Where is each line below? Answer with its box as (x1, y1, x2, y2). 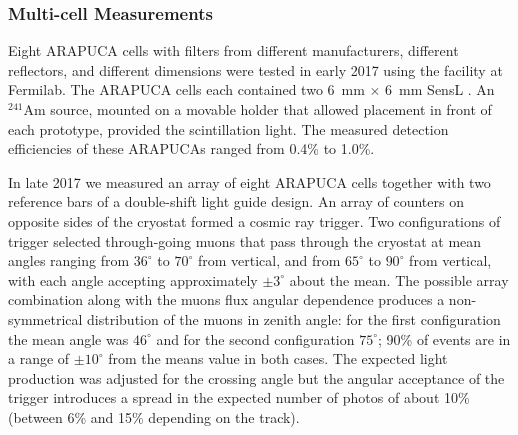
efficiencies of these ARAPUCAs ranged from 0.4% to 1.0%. (8, 138, 375, 159)
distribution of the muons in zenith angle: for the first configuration (87, 308, 501, 329)
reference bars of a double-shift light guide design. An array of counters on (8, 191, 464, 212)
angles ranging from (8, 250, 130, 271)
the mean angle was (8, 328, 129, 349)
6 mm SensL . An (385, 79, 495, 100)
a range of (8, 348, 70, 369)
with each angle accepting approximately (8, 269, 258, 290)
